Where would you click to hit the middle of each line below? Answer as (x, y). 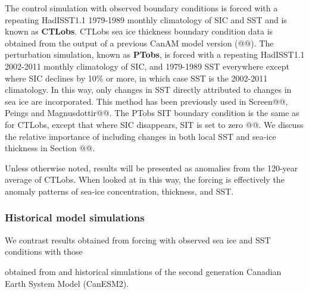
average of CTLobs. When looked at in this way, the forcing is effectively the (145, 179)
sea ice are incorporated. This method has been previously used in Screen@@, (146, 101)
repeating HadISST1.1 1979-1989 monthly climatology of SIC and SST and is (146, 19)
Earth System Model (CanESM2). (67, 283)
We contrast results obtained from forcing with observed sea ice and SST (138, 240)
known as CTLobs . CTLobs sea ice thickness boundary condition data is (139, 31)
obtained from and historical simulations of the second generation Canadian (143, 271)
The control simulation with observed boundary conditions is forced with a (141, 8)
